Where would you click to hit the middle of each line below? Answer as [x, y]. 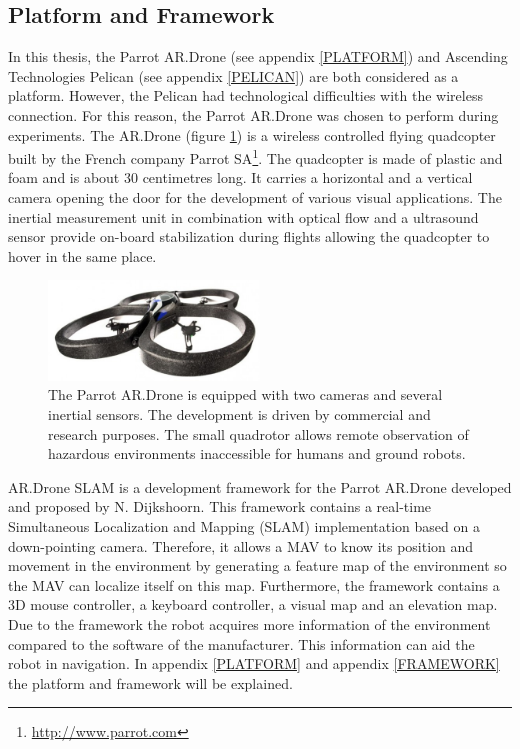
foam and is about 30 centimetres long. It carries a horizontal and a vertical [240, 177]
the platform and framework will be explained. [150, 682]
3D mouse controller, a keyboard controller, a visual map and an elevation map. [253, 604]
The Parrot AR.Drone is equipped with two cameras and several [245, 394]
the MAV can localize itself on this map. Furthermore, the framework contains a [254, 584]
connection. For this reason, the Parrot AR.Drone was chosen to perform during [253, 114]
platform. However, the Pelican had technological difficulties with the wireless [245, 95]
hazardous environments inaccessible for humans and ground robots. [257, 453]
